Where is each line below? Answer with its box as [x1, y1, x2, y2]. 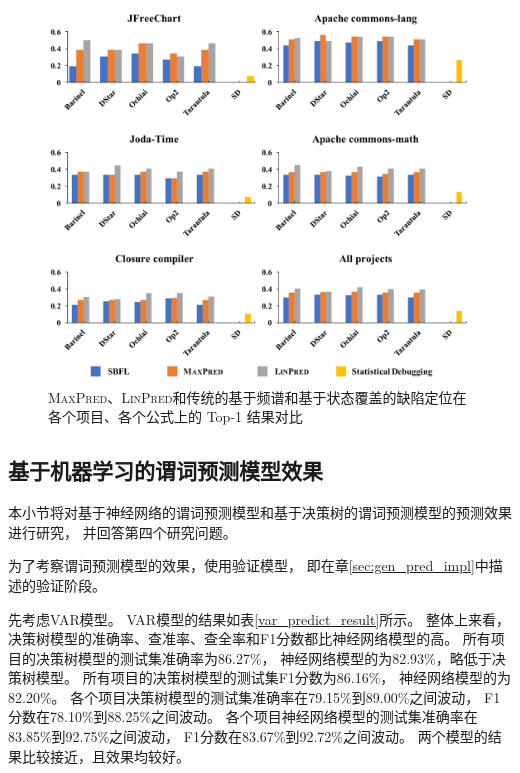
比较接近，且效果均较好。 [21, 745, 190, 766]
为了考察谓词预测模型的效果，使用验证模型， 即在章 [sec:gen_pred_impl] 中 [8, 555, 489, 576]
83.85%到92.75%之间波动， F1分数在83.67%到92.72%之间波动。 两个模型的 [8, 726, 488, 747]
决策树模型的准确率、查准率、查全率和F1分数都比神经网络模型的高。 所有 [8, 628, 491, 649]
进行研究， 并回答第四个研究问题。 [8, 521, 237, 542]
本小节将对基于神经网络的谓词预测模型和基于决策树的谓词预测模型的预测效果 [8, 502, 512, 523]
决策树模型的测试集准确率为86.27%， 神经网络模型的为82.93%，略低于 [35, 647, 492, 668]
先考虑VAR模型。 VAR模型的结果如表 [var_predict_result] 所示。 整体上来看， [8, 608, 510, 629]
